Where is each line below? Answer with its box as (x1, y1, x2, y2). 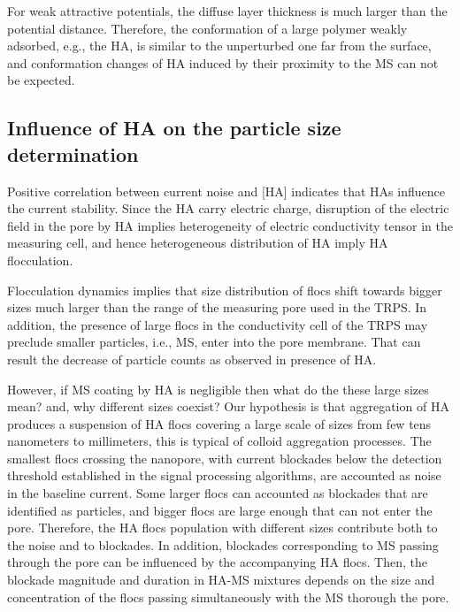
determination (7, 140, 139, 167)
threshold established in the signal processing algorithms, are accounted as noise (7, 466, 441, 485)
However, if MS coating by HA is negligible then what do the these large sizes (7, 379, 429, 398)
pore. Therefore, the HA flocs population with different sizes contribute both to (7, 518, 438, 537)
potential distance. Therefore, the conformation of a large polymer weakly (7, 19, 408, 37)
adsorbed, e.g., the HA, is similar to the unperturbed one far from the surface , (7, 36, 432, 55)
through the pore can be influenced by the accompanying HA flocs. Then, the (7, 553, 428, 571)
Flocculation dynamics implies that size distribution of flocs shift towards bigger (7, 280, 442, 299)
